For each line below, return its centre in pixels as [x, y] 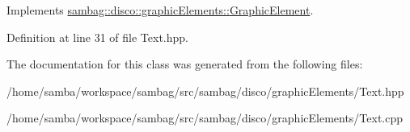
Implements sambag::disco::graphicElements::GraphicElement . [160, 10]
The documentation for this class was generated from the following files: [185, 64]
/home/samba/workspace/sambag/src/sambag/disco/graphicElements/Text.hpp [205, 91]
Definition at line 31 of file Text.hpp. [98, 37]
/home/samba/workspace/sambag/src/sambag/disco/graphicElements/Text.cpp [205, 118]
